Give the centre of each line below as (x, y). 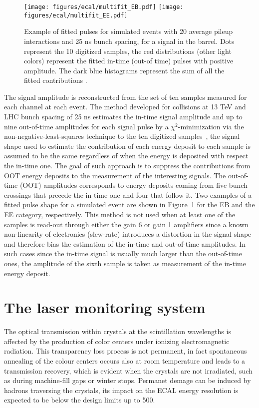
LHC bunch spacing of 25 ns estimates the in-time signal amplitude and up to (123, 117)
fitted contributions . (56, 80)
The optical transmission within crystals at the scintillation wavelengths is (118, 331)
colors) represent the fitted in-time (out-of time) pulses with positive (129, 61)
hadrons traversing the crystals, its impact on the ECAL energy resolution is (121, 390)
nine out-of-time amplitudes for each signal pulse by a (86, 126)
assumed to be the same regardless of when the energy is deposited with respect (126, 156)
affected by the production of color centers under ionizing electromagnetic (117, 341)
